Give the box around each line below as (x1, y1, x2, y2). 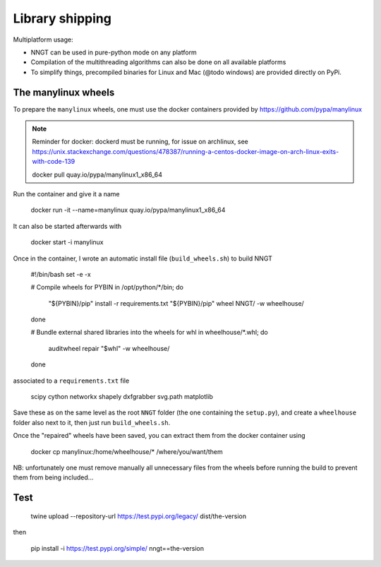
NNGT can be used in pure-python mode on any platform (30, 48, 197, 56)
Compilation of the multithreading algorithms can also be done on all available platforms (30, 58, 286, 66)
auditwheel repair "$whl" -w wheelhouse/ (48, 344, 170, 352)
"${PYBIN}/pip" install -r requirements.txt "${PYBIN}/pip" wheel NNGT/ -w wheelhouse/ (48, 299, 305, 307)
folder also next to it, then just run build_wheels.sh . (13, 418, 171, 426)
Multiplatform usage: (13, 35, 73, 44)
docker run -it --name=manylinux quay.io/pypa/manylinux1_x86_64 (30, 205, 226, 215)
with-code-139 (32, 157, 75, 166)
